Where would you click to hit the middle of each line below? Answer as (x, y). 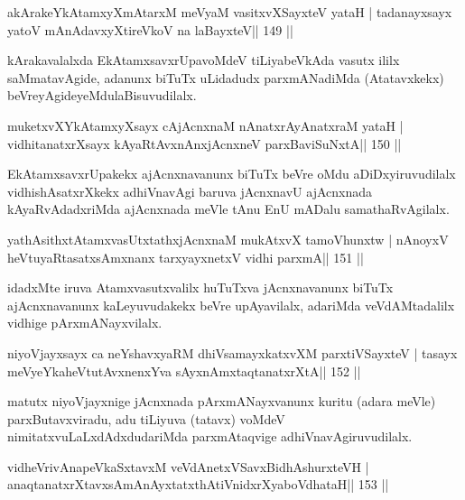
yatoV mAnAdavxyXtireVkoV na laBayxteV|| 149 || (150, 29)
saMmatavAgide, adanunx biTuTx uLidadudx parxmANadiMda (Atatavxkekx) (226, 77)
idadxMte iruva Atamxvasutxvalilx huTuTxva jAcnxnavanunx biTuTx (200, 287)
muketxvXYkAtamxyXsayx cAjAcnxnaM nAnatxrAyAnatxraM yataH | (205, 125)
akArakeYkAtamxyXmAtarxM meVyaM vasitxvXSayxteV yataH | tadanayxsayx (230, 12)
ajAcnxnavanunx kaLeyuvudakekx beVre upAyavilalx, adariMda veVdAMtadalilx (231, 305)
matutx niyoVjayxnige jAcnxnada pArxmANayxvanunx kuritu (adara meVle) (222, 401)
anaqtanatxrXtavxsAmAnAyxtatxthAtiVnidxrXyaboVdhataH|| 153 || (198, 484)
